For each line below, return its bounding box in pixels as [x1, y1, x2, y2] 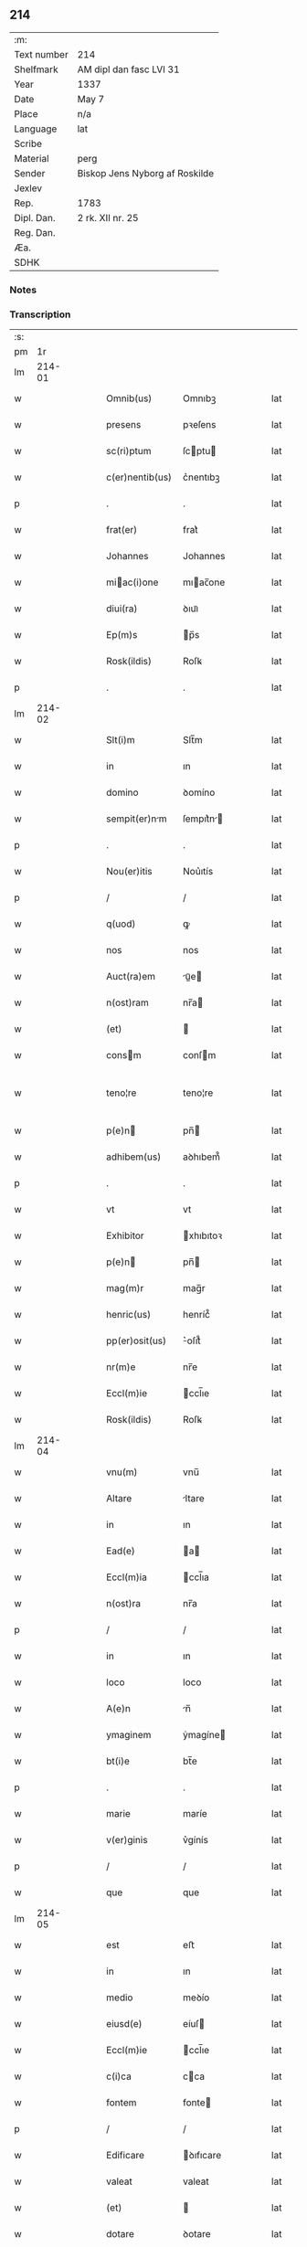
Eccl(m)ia [106, 1571, 148, 1584]
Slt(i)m [106, 734, 135, 747]
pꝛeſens [182, 419, 217, 431]
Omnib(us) [106, 392, 153, 405]
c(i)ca [106, 2070, 132, 2083]
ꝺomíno [182, 786, 216, 799]
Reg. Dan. [14, 226, 57, 238]
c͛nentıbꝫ [182, 471, 221, 483]
